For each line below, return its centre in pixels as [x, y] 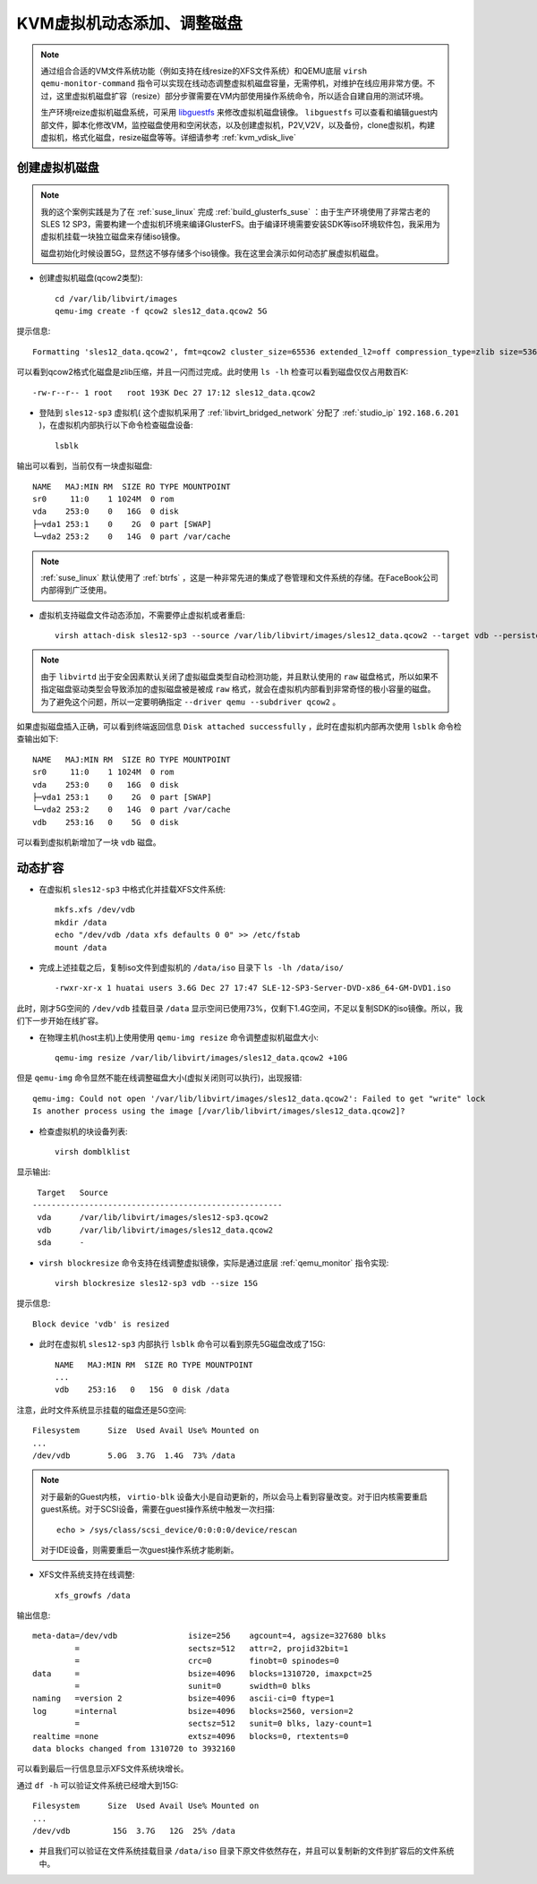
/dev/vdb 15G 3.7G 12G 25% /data [134, 1831]
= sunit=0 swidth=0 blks [193, 1686]
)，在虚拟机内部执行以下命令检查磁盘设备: [116, 425]
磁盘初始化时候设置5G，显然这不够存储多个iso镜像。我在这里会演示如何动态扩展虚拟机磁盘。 [212, 253]
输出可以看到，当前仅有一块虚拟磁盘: [85, 466]
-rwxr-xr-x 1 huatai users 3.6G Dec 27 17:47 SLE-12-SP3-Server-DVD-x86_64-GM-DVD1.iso [253, 988]
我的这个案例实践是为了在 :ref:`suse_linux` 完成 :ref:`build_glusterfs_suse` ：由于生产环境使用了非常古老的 [235, 211]
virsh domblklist [93, 1151]
